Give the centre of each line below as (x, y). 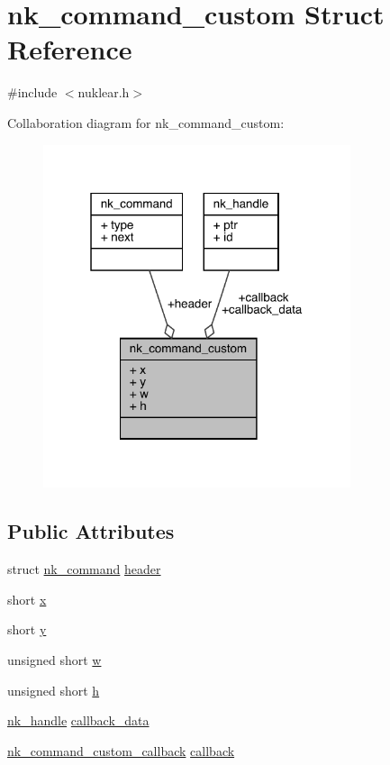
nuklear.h (104, 92)
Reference (70, 49)
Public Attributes (91, 531)
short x (27, 599)
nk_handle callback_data (78, 720)
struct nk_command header (84, 569)
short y (27, 629)
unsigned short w (54, 660)
